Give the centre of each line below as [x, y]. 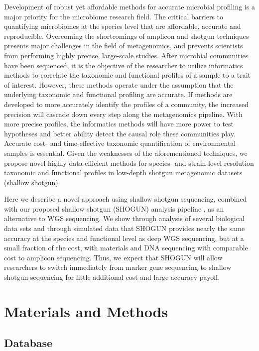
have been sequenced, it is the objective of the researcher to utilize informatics [124, 65]
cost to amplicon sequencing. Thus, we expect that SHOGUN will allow [113, 257]
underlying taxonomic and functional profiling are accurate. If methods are [118, 94]
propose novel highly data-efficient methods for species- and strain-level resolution [129, 163]
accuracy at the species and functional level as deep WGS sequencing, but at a [124, 238]
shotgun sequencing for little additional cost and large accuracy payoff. [112, 277]
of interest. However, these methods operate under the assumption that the [119, 84]
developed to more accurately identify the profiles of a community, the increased [127, 104]
